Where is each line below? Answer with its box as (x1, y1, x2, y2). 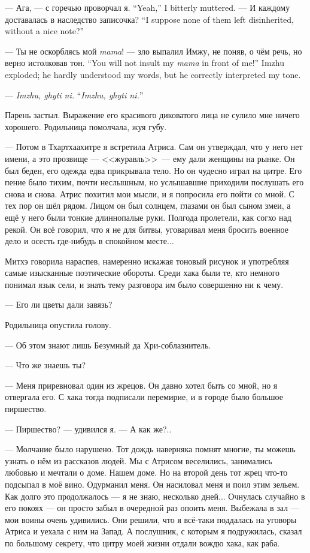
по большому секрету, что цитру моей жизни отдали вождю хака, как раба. (5, 536, 280, 549)
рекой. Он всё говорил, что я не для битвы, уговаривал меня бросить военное (5, 223, 289, 235)
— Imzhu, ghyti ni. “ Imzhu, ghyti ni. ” (5, 88, 144, 101)
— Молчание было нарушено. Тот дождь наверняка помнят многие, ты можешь (5, 443, 296, 455)
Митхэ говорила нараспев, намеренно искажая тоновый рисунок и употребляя (5, 254, 289, 267)
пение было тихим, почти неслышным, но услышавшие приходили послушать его (5, 176, 304, 188)
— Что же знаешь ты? (5, 359, 86, 371)
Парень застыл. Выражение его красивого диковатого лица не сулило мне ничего (5, 109, 300, 121)
